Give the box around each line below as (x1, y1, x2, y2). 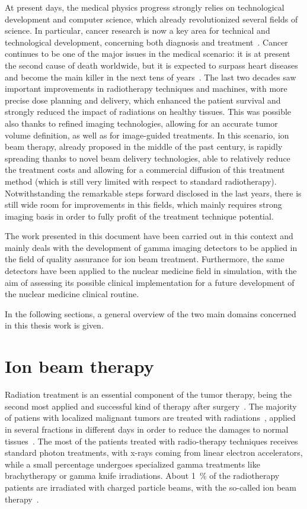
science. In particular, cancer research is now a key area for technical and (5, 24, 270, 37)
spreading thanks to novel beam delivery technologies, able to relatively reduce (5, 152, 290, 164)
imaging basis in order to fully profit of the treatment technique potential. (5, 210, 274, 222)
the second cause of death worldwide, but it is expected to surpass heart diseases (5, 59, 298, 71)
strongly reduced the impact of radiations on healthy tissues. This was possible (5, 105, 292, 118)
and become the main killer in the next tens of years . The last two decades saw (5, 70, 296, 83)
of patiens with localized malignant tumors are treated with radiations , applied (5, 411, 296, 424)
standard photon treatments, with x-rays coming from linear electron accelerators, (5, 446, 303, 459)
